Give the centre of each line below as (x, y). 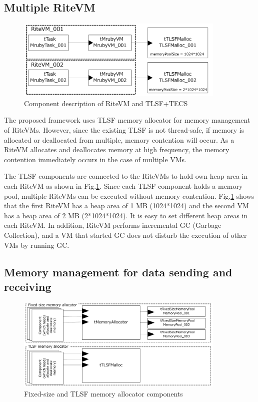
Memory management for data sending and (118, 272)
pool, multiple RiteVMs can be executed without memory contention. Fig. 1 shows (129, 195)
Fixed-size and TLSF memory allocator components (103, 393)
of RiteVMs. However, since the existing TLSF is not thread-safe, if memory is (124, 130)
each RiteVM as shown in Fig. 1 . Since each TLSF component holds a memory (123, 186)
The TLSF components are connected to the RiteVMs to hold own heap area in (126, 176)
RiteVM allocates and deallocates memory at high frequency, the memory (117, 149)
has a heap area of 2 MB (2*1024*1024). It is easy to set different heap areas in (126, 215)
